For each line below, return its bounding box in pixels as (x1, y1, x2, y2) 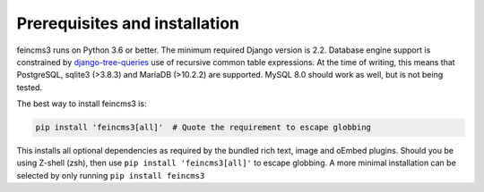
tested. (16, 81, 43, 93)
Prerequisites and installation (16, 13, 240, 33)
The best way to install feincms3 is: (16, 98, 147, 109)
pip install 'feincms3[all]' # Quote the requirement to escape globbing (35, 122, 372, 133)
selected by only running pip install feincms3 (16, 170, 205, 180)
